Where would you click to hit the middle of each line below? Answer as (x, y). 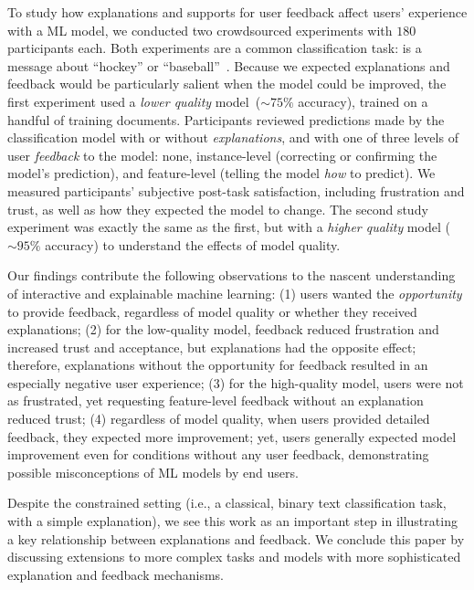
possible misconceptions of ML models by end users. (153, 472)
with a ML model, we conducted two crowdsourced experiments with (200, 30)
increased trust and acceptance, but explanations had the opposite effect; (212, 347)
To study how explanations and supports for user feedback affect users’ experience (237, 12)
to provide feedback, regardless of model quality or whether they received (212, 311)
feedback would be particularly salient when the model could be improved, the (227, 84)
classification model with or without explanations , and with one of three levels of (233, 137)
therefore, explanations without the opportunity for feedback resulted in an (218, 365)
